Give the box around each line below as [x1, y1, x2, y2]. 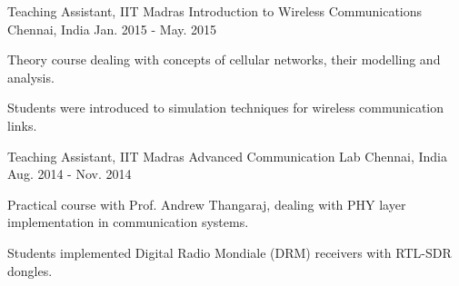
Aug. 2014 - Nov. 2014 [7, 164, 132, 183]
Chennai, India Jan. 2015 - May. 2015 [7, 19, 217, 38]
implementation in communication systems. [7, 212, 249, 232]
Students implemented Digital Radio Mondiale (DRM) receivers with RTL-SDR [7, 242, 452, 261]
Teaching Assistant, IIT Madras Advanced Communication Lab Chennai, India [7, 146, 447, 165]
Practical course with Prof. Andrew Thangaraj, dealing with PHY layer [7, 194, 406, 213]
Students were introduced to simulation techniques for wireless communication [7, 98, 444, 117]
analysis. [7, 67, 55, 86]
